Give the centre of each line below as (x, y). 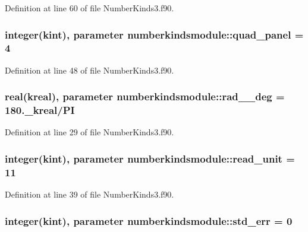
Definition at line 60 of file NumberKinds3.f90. (89, 8)
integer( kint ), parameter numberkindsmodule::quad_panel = (154, 34)
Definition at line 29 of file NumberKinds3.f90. (89, 132)
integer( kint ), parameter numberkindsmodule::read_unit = (150, 158)
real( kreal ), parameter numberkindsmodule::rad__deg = (145, 96)
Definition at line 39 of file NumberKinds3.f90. (89, 194)
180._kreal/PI (40, 110)
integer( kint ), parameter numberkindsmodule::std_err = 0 (149, 220)
